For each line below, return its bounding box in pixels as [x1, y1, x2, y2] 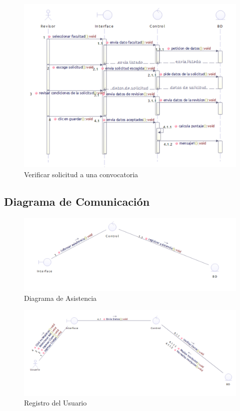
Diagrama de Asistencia [24, 292, 97, 303]
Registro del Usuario [24, 397, 87, 408]
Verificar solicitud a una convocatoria [24, 169, 138, 179]
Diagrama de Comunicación [4, 193, 150, 209]
